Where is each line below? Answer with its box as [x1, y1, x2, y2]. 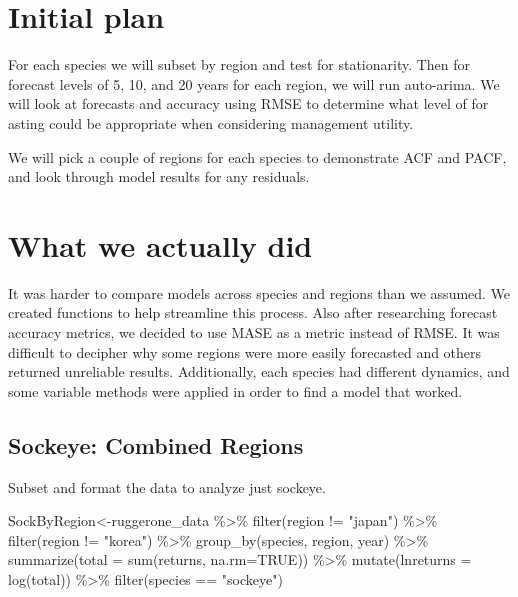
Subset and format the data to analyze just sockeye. [8, 476, 326, 497]
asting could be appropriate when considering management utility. [8, 112, 414, 133]
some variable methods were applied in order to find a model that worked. [8, 380, 463, 401]
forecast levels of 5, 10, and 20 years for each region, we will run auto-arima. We [8, 73, 500, 94]
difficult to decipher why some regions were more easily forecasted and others [8, 341, 482, 362]
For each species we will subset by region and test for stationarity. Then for [8, 54, 471, 75]
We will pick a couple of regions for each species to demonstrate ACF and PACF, [8, 146, 507, 167]
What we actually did [8, 224, 313, 265]
